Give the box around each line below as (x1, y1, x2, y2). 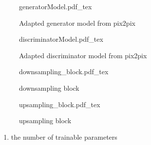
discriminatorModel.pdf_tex (19, 34, 103, 44)
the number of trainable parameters (11, 131, 117, 142)
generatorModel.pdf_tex (19, 1, 92, 11)
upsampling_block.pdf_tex (19, 99, 100, 109)
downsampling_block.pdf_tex (19, 66, 109, 77)
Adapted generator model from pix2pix (19, 17, 135, 28)
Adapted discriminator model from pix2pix (19, 50, 147, 60)
